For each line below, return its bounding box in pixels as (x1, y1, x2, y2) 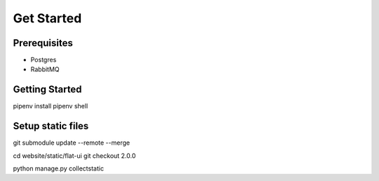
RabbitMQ (30, 65, 60, 73)
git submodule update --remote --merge (13, 138, 130, 147)
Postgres (30, 56, 57, 64)
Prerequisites (13, 37, 73, 49)
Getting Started (13, 84, 82, 96)
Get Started (13, 10, 82, 26)
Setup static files (13, 120, 89, 132)
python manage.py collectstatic (13, 164, 105, 173)
